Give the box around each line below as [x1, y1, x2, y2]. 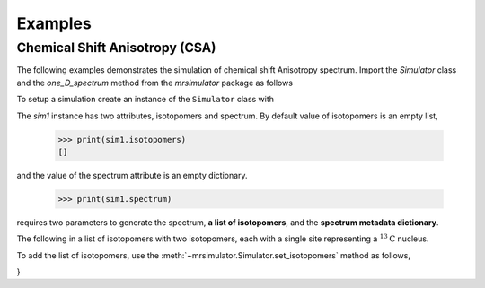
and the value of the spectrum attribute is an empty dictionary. [16, 170, 248, 180]
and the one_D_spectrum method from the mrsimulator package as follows [16, 77, 294, 88]
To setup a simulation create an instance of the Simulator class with [16, 94, 274, 105]
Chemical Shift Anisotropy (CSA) [16, 39, 216, 56]
